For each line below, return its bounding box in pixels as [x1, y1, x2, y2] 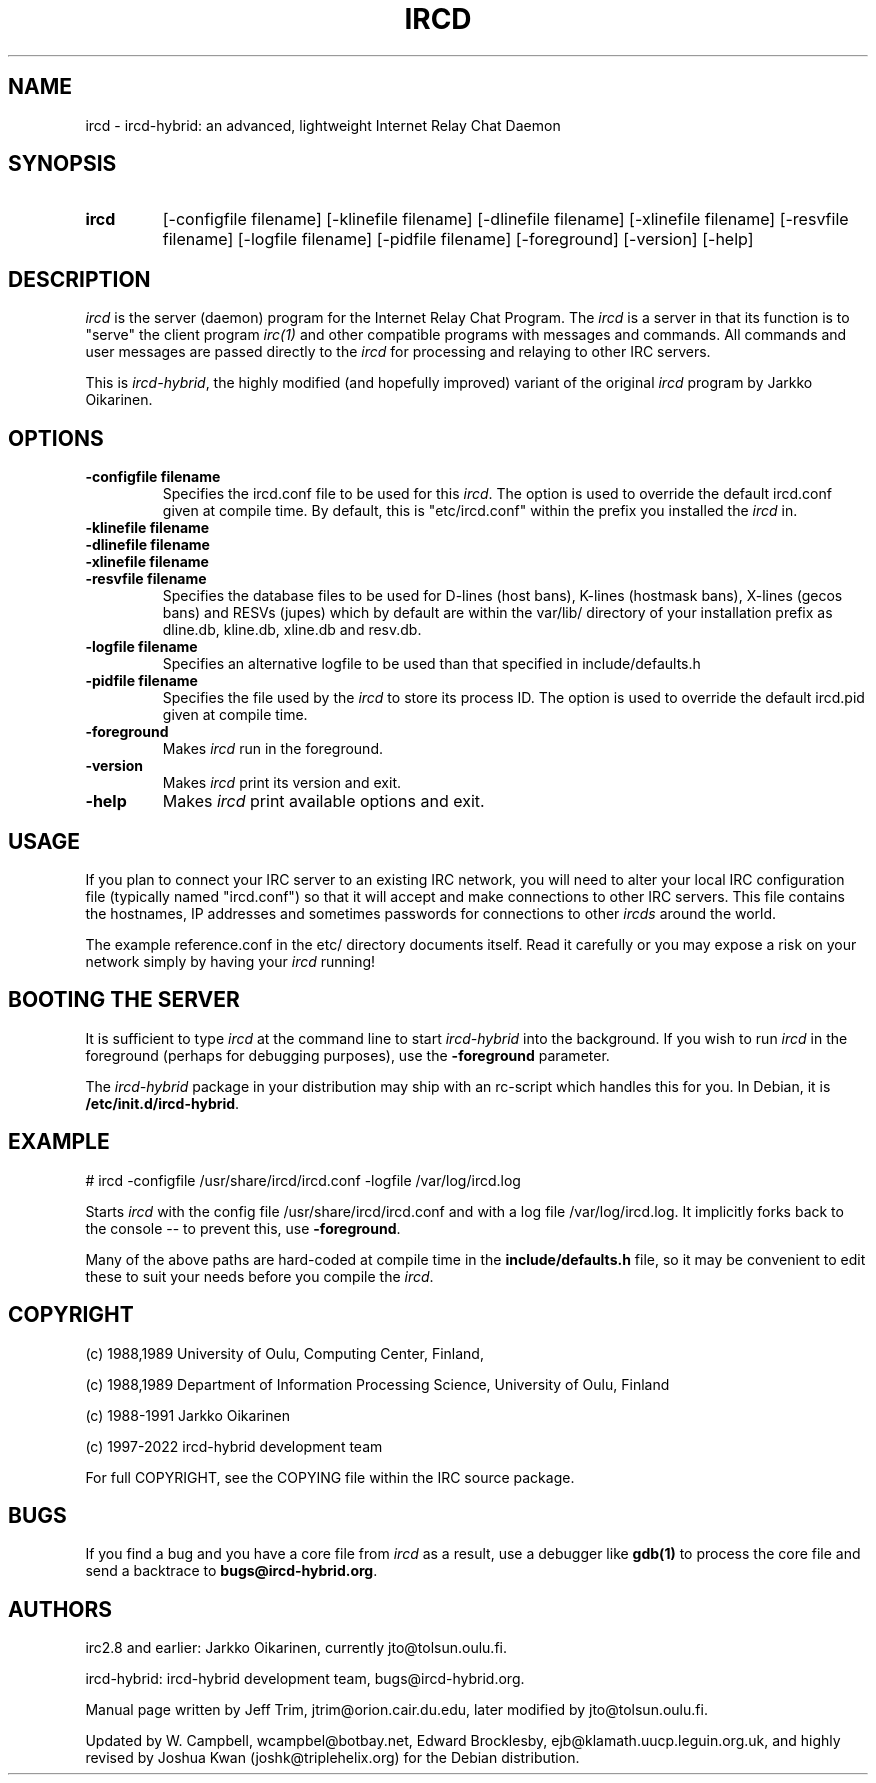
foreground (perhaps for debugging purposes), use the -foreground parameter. [85, 1046, 610, 1064]
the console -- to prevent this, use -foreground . [85, 1219, 401, 1237]
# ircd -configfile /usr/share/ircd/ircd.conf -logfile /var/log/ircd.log [85, 1171, 521, 1189]
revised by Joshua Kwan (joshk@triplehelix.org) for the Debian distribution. [85, 1749, 580, 1767]
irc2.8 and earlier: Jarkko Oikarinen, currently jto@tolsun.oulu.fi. [85, 1639, 508, 1657]
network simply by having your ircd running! [85, 952, 376, 970]
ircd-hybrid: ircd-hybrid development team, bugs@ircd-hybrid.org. [85, 1670, 525, 1688]
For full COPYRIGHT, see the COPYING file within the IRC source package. [85, 1468, 575, 1486]
